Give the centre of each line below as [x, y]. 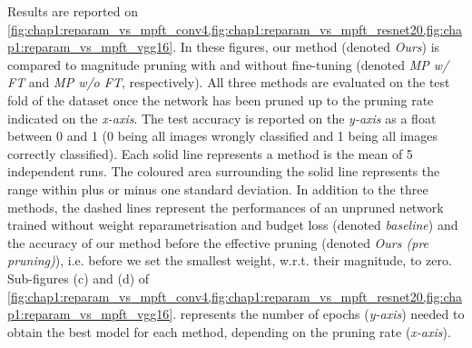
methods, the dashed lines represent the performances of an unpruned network [226, 207]
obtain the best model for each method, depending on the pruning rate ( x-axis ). [229, 331]
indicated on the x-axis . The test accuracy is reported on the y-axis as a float [222, 118]
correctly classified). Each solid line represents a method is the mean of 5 [210, 153]
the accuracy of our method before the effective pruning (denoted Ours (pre [218, 242]
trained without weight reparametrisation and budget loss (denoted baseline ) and [233, 225]
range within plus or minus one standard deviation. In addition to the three [218, 189]
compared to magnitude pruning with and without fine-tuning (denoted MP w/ [228, 64]
